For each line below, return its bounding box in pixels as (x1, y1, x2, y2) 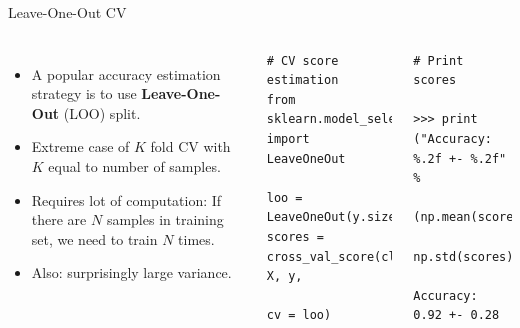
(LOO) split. (63, 102, 141, 123)
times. (178, 228, 215, 249)
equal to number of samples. (48, 155, 221, 176)
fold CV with (150, 136, 231, 157)
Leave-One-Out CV (8, 2, 127, 22)
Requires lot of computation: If (31, 189, 222, 210)
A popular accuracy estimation (31, 63, 221, 84)
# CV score (266, 53, 339, 68)
